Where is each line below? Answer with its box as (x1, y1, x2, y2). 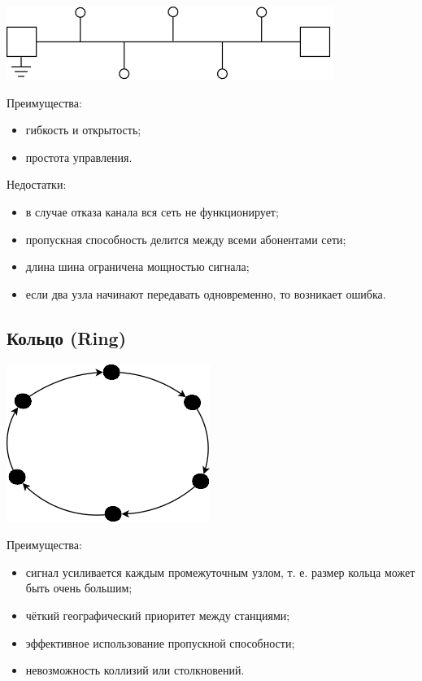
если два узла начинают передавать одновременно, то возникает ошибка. (25, 285, 386, 302)
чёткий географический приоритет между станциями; (25, 606, 290, 623)
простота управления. (25, 148, 133, 165)
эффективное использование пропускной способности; (25, 634, 295, 651)
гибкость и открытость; (25, 121, 141, 138)
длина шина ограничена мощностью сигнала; (25, 258, 250, 275)
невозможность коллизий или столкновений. (25, 661, 245, 679)
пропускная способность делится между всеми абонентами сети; (25, 230, 346, 247)
